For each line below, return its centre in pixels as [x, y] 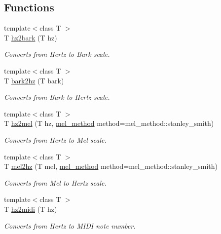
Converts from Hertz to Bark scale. [57, 54]
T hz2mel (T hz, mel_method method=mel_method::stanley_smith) [109, 123]
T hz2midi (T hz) [31, 209]
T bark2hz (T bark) [34, 80]
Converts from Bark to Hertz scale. [57, 97]
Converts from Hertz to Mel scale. [55, 139]
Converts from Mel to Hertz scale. [55, 182]
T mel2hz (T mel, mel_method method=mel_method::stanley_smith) [111, 166]
